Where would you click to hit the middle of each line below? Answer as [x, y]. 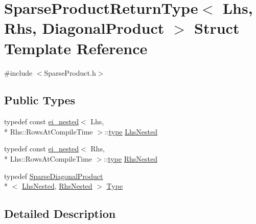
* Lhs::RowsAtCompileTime [48, 159]
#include [18, 72]
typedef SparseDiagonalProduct [54, 176]
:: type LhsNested [131, 131]
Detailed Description [60, 214]
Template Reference [76, 48]
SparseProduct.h [70, 72]
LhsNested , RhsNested [57, 186]
